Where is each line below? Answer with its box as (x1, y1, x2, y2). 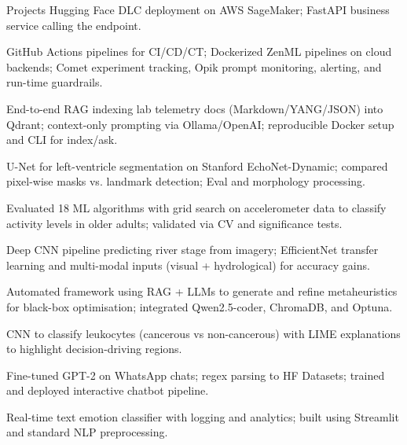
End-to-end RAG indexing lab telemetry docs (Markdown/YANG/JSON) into (6, 100, 383, 116)
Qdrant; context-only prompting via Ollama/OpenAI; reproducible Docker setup (6, 116, 394, 132)
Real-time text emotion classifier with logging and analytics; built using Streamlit (6, 408, 399, 425)
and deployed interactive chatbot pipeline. (6, 382, 209, 399)
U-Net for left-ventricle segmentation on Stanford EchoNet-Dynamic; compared (6, 157, 388, 174)
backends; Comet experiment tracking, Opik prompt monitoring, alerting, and (6, 58, 382, 75)
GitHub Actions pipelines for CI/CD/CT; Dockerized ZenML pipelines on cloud (6, 43, 392, 60)
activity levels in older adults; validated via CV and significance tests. (6, 215, 343, 231)
